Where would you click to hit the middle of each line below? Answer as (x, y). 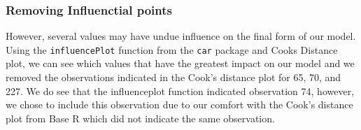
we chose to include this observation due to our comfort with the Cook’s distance (179, 104)
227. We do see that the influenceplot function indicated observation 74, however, (180, 91)
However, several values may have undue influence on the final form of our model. (181, 36)
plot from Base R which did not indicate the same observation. (140, 118)
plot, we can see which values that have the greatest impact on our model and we (180, 63)
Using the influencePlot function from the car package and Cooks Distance (172, 49)
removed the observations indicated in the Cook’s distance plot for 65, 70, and (174, 77)
